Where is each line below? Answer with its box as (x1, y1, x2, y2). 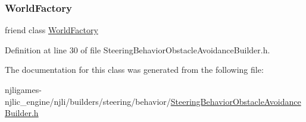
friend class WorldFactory (5, 24, 98, 36)
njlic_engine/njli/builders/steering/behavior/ (5, 95, 171, 107)
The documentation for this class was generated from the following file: (5, 63, 264, 76)
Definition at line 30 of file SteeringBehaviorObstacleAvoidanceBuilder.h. (5, 43, 270, 56)
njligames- (5, 84, 42, 95)
